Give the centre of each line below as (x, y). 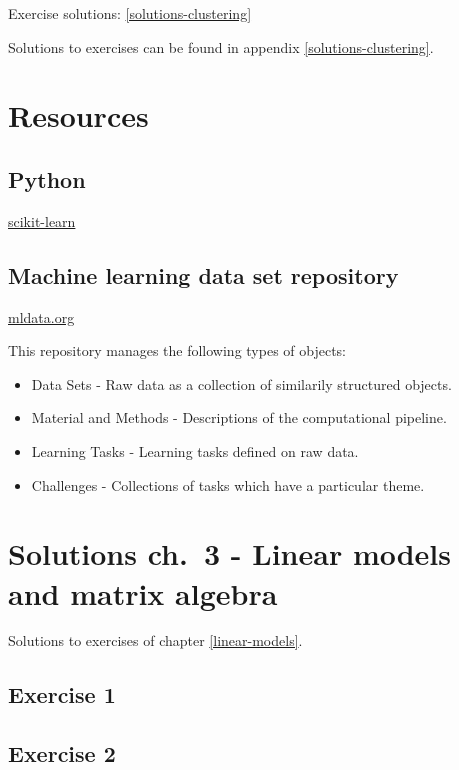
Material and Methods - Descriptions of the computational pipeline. (239, 417)
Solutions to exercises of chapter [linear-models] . (155, 640)
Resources (78, 115)
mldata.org (41, 316)
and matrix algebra (143, 592)
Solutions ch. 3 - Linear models (230, 553)
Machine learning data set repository (203, 274)
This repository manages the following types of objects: (177, 350)
